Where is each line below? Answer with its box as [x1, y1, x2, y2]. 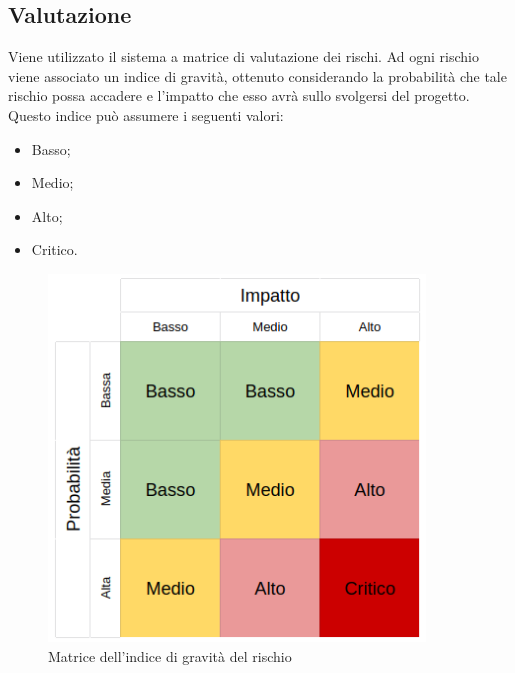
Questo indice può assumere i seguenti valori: [8, 104, 284, 125]
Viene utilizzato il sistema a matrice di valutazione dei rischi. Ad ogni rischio [8, 46, 479, 67]
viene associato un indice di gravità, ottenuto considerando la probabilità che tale [8, 65, 507, 86]
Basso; [31, 138, 71, 159]
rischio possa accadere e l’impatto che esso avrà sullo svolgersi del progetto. [8, 85, 470, 106]
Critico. [31, 239, 78, 260]
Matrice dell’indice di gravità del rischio [48, 645, 292, 666]
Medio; [31, 172, 74, 193]
